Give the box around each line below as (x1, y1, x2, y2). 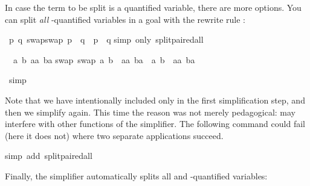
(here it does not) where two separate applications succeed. (5, 129, 224, 141)
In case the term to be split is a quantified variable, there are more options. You (5, 1, 302, 13)
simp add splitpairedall (5, 149, 92, 162)
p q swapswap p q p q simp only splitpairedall (8, 33, 204, 46)
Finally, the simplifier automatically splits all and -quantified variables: (5, 169, 268, 182)
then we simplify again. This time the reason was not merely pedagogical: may (5, 105, 296, 118)
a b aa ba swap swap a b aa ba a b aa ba (13, 53, 195, 66)
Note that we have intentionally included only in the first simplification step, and (5, 93, 305, 106)
